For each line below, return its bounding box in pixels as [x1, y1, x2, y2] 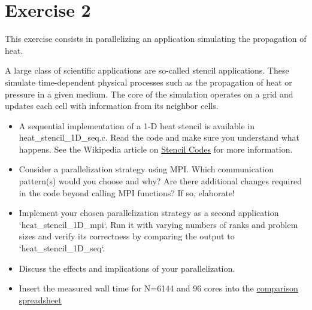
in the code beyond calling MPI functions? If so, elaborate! [19, 186, 235, 199]
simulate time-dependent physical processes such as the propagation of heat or [5, 75, 292, 88]
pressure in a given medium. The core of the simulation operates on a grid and [5, 87, 293, 100]
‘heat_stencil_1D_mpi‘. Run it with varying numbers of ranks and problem [19, 218, 298, 230]
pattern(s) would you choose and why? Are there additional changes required [19, 175, 302, 187]
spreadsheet [19, 293, 62, 306]
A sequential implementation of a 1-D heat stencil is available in [19, 119, 255, 132]
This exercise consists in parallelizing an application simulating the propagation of [5, 32, 307, 45]
